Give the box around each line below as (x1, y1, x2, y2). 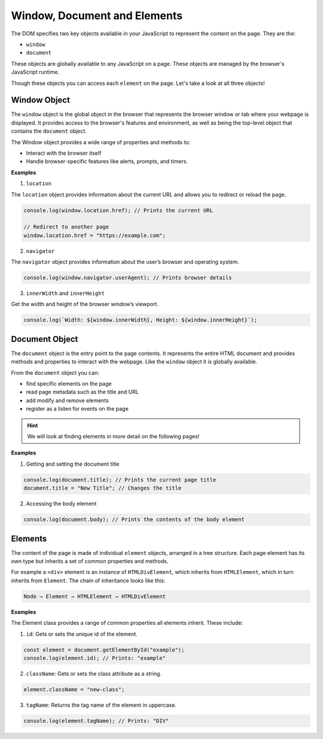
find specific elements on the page (26, 380, 112, 387)
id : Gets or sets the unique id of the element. (26, 630, 138, 637)
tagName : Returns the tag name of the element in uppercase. (26, 701, 176, 709)
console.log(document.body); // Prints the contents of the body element (23, 516, 245, 523)
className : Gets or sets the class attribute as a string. (26, 670, 161, 677)
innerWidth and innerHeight (26, 290, 105, 297)
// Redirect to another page (23, 224, 109, 230)
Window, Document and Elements (11, 9, 182, 22)
